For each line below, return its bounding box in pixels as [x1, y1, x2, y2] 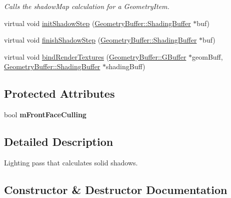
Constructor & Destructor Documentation [4, 181, 227, 197]
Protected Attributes [4, 86, 115, 101]
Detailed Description [4, 134, 113, 149]
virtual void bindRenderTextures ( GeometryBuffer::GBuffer [4, 51, 186, 62]
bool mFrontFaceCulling [4, 109, 86, 120]
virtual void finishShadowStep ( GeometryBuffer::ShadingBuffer [4, 35, 197, 45]
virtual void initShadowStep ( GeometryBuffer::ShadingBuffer [4, 18, 191, 28]
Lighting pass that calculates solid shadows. [4, 157, 138, 167]
